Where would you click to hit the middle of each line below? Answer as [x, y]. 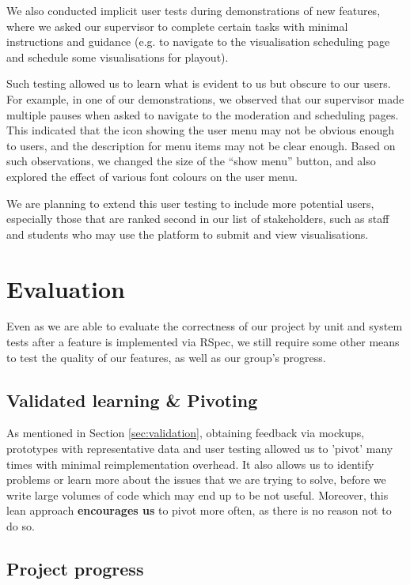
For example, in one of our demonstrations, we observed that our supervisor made [205, 98]
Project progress [75, 568]
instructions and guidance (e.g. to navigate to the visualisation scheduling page [198, 42]
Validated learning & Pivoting [132, 400]
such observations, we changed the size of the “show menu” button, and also [191, 161]
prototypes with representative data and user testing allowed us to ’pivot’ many [200, 449]
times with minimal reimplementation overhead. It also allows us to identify [190, 464]
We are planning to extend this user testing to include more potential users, [190, 203]
